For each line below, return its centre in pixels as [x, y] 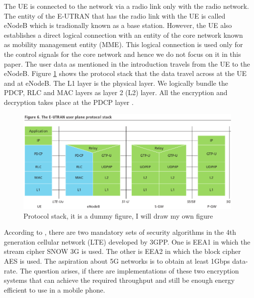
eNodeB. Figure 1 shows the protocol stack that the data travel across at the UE [125, 73]
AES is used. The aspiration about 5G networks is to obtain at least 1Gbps [117, 261]
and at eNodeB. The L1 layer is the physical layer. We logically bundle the [116, 83]
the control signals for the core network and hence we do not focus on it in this [123, 54]
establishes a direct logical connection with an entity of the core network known [124, 35]
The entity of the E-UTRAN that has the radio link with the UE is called [115, 15]
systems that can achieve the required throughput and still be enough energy [119, 280]
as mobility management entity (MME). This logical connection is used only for [124, 44]
